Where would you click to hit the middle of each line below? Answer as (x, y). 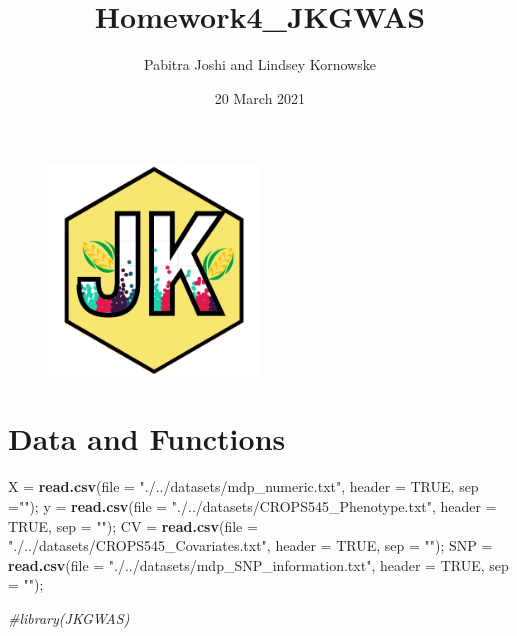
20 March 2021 (260, 97)
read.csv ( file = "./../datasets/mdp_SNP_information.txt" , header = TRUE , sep (258, 564)
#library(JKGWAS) (69, 617)
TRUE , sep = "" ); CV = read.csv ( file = (133, 525)
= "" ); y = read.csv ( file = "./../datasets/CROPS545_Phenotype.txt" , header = (252, 506)
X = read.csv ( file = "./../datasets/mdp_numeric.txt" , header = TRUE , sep (243, 486)
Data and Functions (147, 438)
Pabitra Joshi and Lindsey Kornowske (260, 64)
